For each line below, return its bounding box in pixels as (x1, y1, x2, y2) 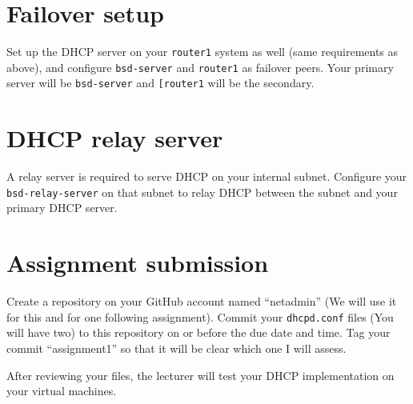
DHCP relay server (6, 122, 223, 154)
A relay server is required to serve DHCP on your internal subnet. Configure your (6, 168, 407, 185)
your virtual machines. (6, 382, 117, 399)
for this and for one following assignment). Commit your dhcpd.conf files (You (6, 308, 394, 325)
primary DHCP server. (6, 199, 118, 216)
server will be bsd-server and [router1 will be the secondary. (6, 74, 315, 91)
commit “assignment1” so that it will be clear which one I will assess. (6, 340, 347, 357)
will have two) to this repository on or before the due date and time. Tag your (6, 324, 391, 341)
